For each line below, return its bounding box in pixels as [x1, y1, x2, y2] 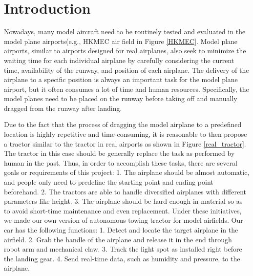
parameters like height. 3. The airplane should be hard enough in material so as [4, 196, 243, 206]
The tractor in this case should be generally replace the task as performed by [4, 148, 235, 158]
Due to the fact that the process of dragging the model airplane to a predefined [4, 119, 242, 129]
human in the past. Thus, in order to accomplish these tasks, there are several [4, 157, 237, 168]
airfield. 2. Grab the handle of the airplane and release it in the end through [4, 234, 232, 244]
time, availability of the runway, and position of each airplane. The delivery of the [4, 64, 249, 75]
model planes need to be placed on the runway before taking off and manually [4, 93, 237, 104]
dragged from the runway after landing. [4, 103, 122, 113]
